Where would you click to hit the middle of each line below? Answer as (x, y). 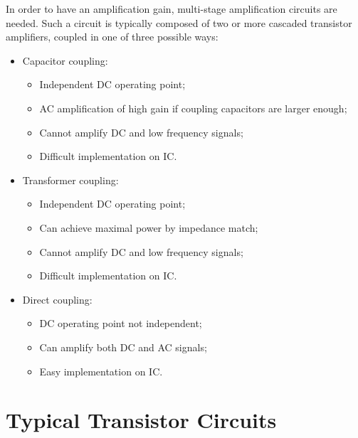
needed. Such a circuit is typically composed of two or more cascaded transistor (179, 22)
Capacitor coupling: (65, 60)
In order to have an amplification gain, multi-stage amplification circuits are (172, 9)
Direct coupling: (57, 299)
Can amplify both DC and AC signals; (123, 347)
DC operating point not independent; (121, 323)
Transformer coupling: (70, 180)
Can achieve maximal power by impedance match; (149, 227)
